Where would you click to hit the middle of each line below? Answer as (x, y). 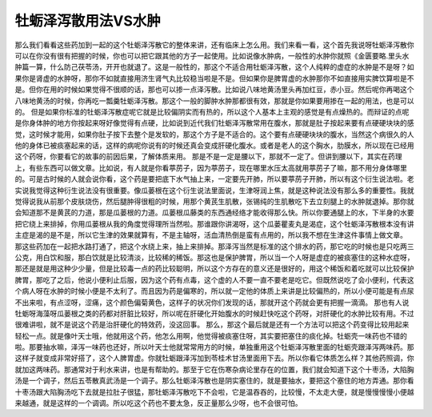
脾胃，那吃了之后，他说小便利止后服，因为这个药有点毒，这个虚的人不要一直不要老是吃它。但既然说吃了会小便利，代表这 (214, 279)
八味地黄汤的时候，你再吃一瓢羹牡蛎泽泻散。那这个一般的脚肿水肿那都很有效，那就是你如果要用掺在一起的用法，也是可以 (214, 101)
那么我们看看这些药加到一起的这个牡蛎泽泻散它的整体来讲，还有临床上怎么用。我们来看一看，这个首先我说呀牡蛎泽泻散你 (214, 45)
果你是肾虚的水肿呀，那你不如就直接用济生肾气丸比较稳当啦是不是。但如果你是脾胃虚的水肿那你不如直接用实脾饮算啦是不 (214, 78)
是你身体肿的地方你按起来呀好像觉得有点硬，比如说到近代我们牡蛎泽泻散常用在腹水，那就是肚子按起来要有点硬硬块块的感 (214, 123)
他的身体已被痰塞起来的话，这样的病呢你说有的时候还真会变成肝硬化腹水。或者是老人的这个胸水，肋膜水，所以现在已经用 (214, 146)
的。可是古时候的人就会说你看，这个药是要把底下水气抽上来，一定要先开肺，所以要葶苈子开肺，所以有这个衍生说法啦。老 (214, 179)
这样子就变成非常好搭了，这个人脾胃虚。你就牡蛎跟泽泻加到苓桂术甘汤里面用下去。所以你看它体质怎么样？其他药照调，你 (214, 358)
